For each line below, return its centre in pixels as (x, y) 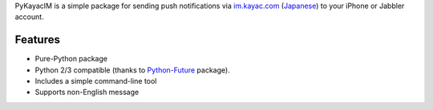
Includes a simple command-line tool (96, 81)
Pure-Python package (71, 59)
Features (37, 40)
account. (29, 17)
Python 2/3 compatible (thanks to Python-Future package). (132, 70)
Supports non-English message (87, 92)
